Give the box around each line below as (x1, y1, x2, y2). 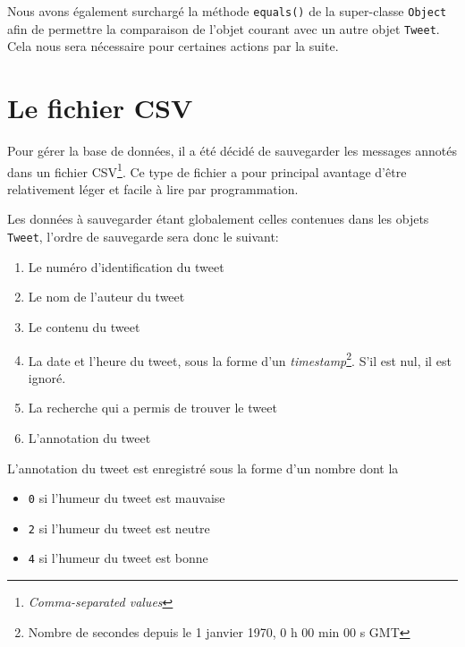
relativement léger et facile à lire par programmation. (7, 179, 299, 198)
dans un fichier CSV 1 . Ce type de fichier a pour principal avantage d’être (7, 159, 407, 181)
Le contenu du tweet (28, 317, 140, 336)
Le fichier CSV (7, 89, 193, 126)
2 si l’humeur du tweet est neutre (28, 518, 210, 537)
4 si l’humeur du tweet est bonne (28, 549, 208, 567)
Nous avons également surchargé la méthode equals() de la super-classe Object (7, 2, 447, 20)
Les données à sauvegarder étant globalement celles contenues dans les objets (7, 209, 429, 228)
